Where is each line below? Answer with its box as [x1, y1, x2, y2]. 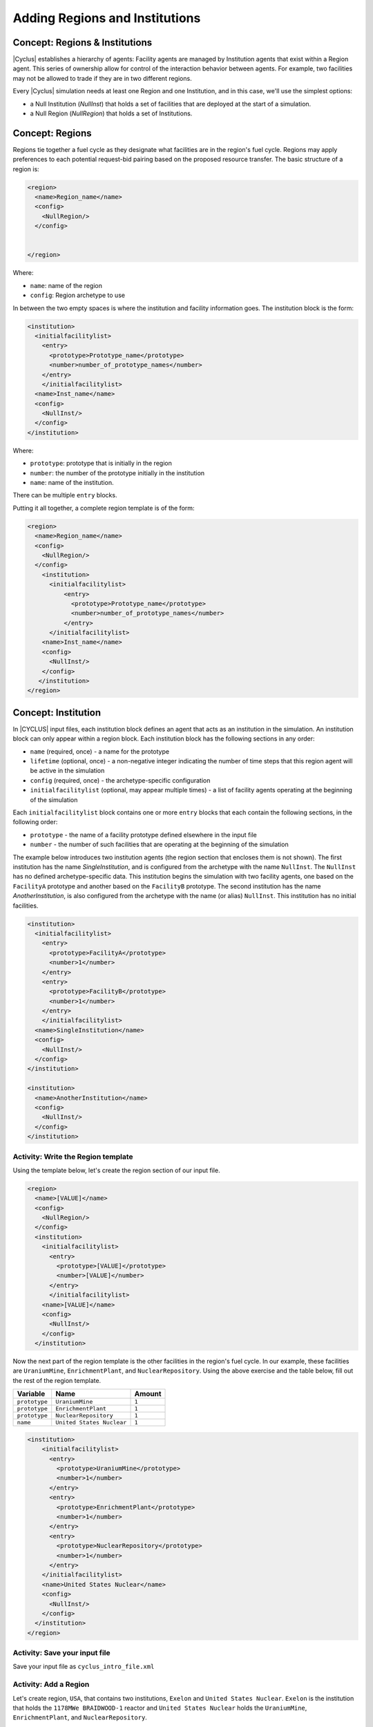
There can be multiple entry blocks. [12, 491, 117, 499]
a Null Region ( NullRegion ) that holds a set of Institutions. [30, 109, 193, 117]
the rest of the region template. [12, 1376, 102, 1384]
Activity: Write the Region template [12, 1152, 134, 1161]
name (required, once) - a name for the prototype [30, 747, 169, 756]
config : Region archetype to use [30, 291, 126, 300]
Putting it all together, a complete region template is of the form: [12, 504, 195, 512]
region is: [12, 164, 39, 173]
